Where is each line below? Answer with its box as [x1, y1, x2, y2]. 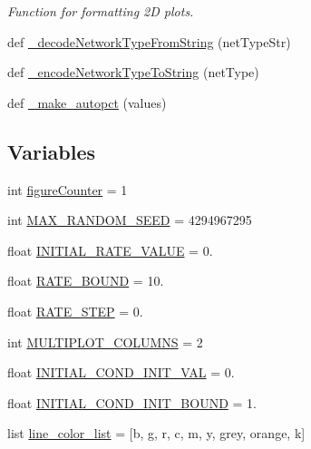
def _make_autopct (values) [7, 93, 167, 112]
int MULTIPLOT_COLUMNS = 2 [7, 332, 203, 351]
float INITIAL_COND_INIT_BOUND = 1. [7, 393, 257, 412]
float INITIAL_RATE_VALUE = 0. [7, 240, 213, 259]
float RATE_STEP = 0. [7, 301, 143, 320]
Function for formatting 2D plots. [7, 2, 194, 20]
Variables [7, 137, 96, 165]
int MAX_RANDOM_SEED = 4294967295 [7, 210, 252, 229]
